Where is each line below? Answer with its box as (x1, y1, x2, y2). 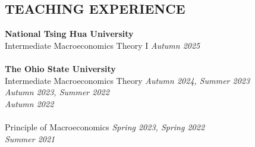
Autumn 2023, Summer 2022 (5, 86, 109, 98)
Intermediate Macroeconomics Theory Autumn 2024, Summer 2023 (5, 74, 250, 86)
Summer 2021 (5, 132, 55, 145)
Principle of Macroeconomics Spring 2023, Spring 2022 (5, 120, 205, 133)
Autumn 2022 (5, 97, 54, 110)
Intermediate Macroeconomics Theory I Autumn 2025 (5, 39, 200, 51)
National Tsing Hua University (5, 27, 134, 40)
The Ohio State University (5, 62, 116, 74)
